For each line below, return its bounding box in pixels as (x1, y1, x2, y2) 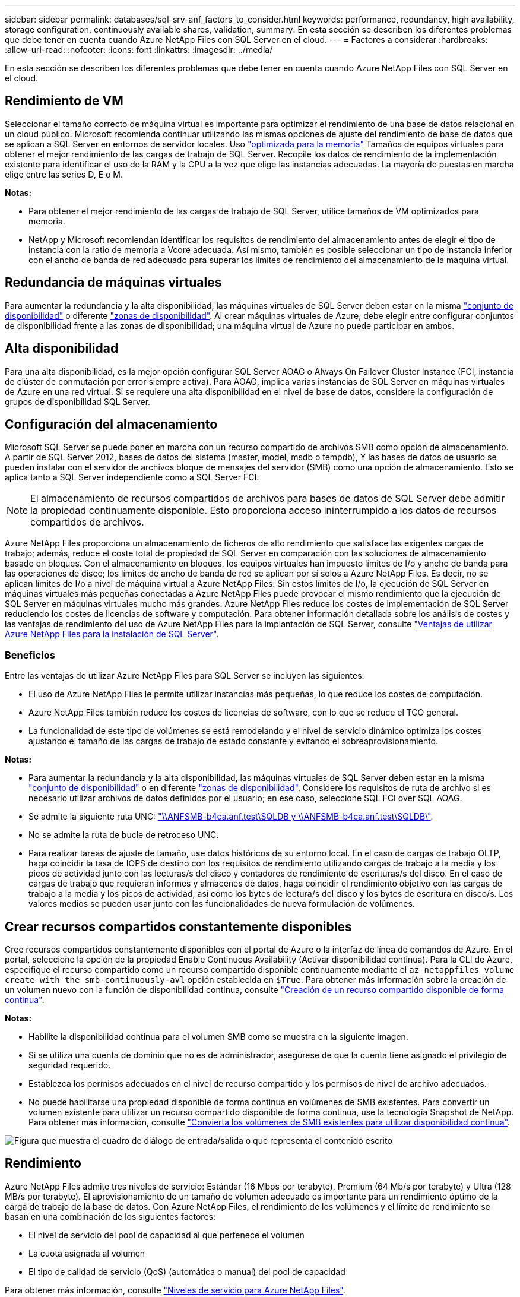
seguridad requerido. (28, 1059, 111, 1070)
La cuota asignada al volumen (28, 1248, 145, 1258)
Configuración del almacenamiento (5, 416, 218, 432)
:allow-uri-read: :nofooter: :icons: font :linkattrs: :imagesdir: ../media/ (5, 45, 273, 55)
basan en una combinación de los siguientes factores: (5, 1211, 215, 1222)
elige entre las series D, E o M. (5, 169, 123, 179)
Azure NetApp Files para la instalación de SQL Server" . (5, 629, 219, 640)
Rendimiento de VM (5, 93, 123, 109)
